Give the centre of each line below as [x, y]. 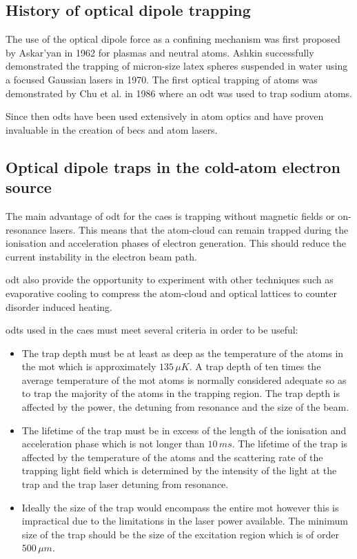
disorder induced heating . [59, 306]
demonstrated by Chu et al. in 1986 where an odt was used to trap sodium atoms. [179, 93]
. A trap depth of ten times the [255, 366]
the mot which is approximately [89, 366]
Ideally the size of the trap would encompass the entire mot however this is [180, 507]
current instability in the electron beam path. [101, 256]
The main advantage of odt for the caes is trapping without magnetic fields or [170, 215]
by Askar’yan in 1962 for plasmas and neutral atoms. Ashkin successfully [160, 52]
